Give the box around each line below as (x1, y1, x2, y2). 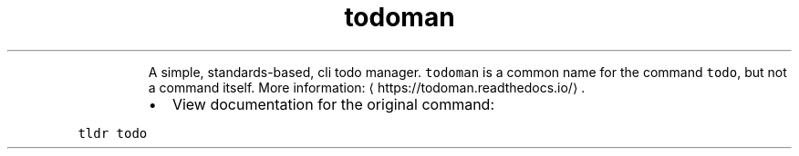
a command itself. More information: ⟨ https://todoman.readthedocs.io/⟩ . (148, 79, 586, 95)
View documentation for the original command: (171, 94, 495, 113)
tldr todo (78, 125, 148, 141)
